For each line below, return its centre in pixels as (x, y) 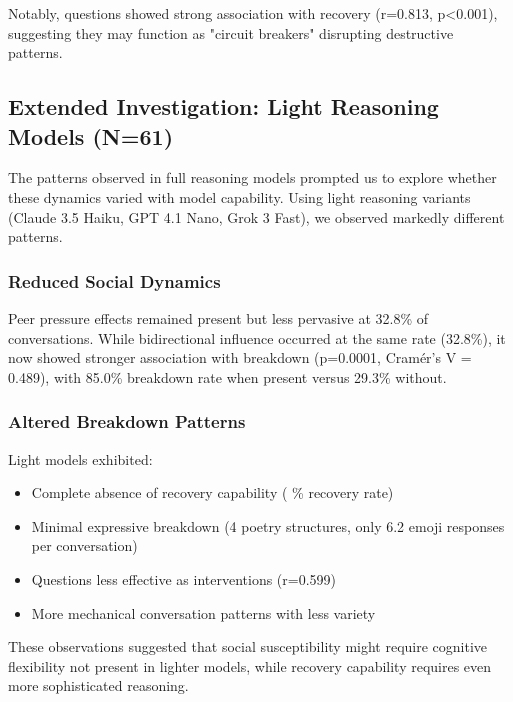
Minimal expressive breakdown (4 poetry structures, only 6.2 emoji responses (268, 525)
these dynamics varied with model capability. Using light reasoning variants (239, 196)
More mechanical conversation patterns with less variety (203, 612)
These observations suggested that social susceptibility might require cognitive (248, 646)
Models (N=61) (91, 135)
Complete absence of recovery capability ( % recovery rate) (212, 492)
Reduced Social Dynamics (114, 280)
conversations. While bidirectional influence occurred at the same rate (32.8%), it (257, 337)
